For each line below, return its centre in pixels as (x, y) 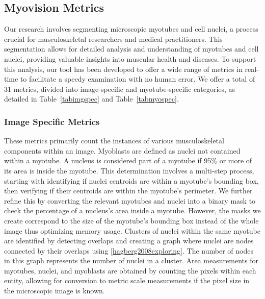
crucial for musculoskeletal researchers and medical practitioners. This (113, 39)
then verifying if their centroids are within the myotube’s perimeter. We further (128, 191)
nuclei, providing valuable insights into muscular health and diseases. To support (130, 58)
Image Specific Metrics (52, 121)
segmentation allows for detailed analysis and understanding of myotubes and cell (131, 49)
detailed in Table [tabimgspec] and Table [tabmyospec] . (91, 99)
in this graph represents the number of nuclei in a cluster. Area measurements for (131, 260)
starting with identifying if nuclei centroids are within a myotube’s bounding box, (131, 180)
